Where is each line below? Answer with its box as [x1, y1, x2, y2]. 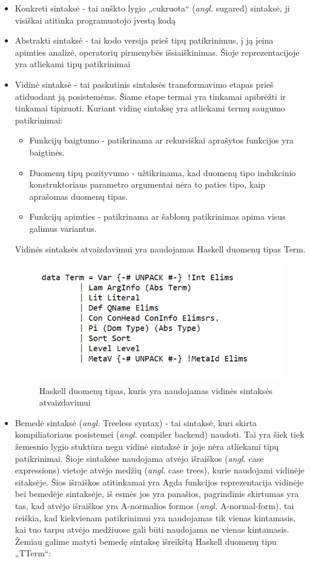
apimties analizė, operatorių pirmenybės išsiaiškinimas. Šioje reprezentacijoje [15, 45, 300, 58]
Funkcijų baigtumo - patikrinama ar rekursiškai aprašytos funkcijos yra [29, 134, 294, 147]
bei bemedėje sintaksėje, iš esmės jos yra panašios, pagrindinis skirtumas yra [15, 487, 299, 500]
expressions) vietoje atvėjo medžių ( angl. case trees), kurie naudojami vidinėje [15, 464, 305, 476]
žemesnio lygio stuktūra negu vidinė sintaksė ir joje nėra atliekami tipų [15, 440, 279, 452]
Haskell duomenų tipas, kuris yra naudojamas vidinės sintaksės [39, 384, 273, 397]
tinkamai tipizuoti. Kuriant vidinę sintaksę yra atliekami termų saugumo [15, 102, 285, 114]
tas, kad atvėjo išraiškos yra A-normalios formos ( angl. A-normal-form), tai [15, 499, 294, 512]
